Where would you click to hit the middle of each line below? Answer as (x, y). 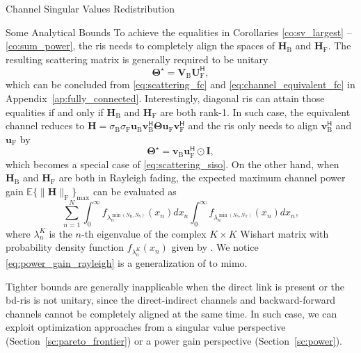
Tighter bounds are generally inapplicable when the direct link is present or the (175, 286)
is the (61, 233)
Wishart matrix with (284, 233)
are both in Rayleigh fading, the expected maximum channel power (202, 178)
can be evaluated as (135, 191)
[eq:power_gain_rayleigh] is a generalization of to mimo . (127, 262)
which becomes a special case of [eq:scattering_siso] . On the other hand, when (173, 164)
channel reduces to (45, 125)
